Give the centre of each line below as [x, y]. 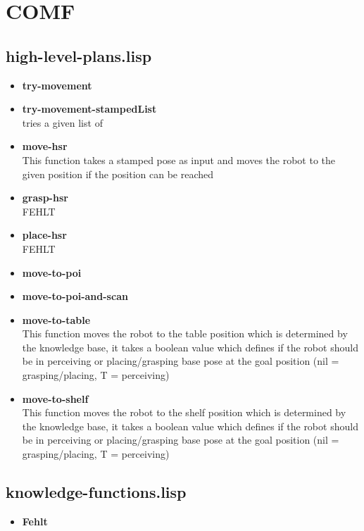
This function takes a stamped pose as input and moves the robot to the [179, 160]
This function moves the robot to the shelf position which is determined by [184, 412]
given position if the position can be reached [118, 174]
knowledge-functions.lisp [96, 492]
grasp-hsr [45, 198]
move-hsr [45, 146]
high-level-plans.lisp [79, 55]
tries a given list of [62, 122]
